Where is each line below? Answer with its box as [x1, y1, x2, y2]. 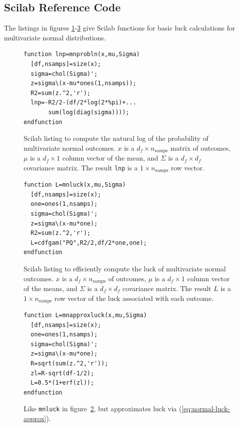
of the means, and [24, 283, 78, 294]
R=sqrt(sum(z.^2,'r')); [30, 360, 108, 367]
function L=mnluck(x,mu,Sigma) [24, 181, 126, 189]
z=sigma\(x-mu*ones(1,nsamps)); [30, 80, 137, 87]
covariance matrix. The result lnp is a [24, 162, 138, 172]
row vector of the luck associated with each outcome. [54, 293, 214, 303]
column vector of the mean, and [62, 153, 158, 163]
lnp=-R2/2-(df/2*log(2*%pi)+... [30, 99, 137, 106]
